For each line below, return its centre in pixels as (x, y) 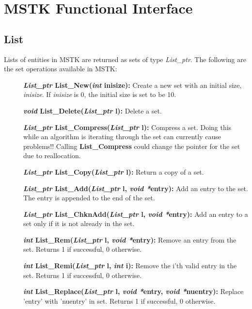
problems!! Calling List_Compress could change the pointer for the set (132, 146)
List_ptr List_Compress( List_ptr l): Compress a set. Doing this (127, 127)
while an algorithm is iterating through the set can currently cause (122, 137)
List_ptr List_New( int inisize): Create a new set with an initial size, (133, 85)
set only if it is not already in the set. (79, 223)
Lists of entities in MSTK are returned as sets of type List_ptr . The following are (125, 59)
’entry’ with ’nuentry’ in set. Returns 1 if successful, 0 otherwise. (119, 301)
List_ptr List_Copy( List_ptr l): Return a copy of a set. (114, 171)
